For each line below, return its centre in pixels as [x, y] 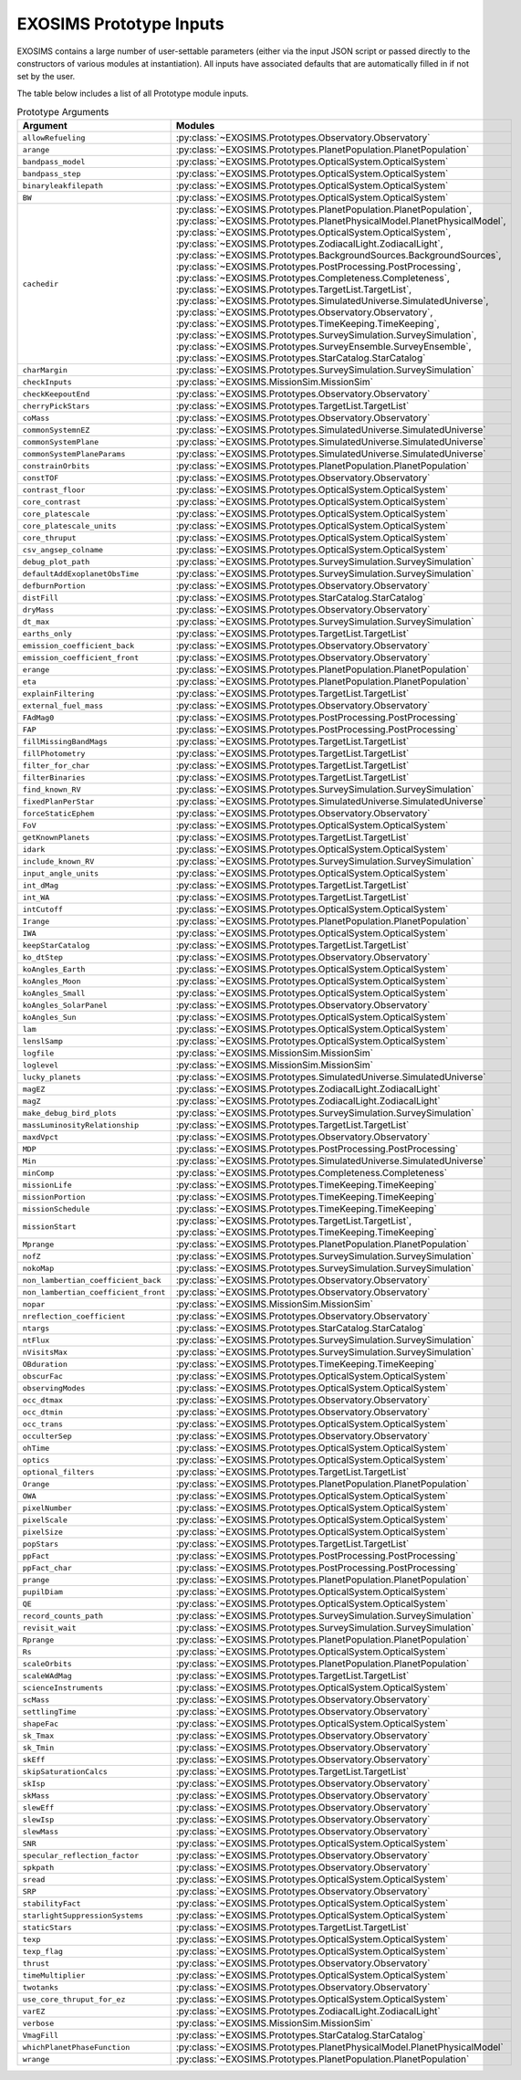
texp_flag [43, 1951]
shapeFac [41, 1723]
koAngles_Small [54, 993]
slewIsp [38, 1819]
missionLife [47, 1185]
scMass [36, 1700]
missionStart [49, 1227]
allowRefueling [54, 137]
